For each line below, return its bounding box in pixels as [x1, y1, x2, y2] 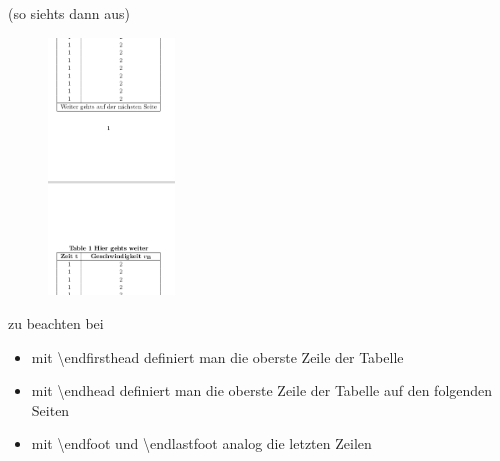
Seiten [31, 399, 70, 420]
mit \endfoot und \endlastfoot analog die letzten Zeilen [31, 433, 372, 454]
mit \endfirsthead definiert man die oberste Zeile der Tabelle [31, 346, 404, 367]
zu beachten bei [8, 312, 104, 333]
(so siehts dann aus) [8, 3, 131, 23]
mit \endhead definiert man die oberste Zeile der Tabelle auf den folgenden [31, 380, 493, 401]
